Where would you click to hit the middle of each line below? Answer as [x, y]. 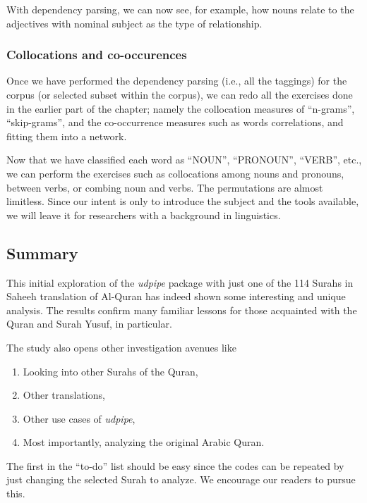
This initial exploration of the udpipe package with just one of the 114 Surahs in [180, 282]
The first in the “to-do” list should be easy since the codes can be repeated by [175, 465]
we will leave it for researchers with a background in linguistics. [144, 215]
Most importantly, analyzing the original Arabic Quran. [144, 442]
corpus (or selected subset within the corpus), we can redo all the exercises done [180, 94]
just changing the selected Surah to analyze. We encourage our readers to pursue [181, 479]
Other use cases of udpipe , [79, 418]
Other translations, [64, 395]
